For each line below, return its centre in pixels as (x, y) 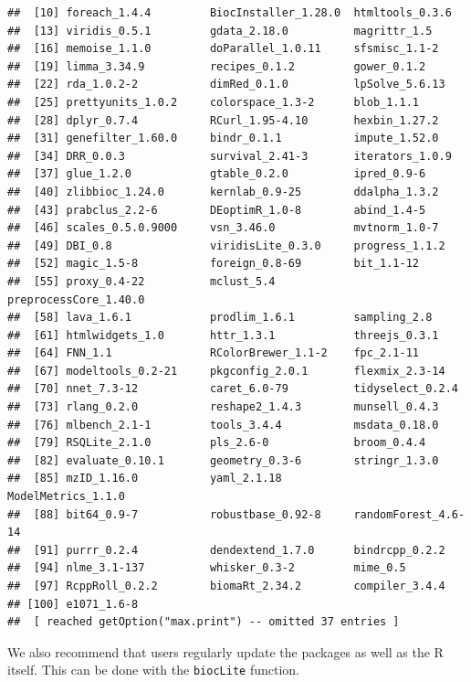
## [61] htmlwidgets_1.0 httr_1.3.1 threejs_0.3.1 (223, 335)
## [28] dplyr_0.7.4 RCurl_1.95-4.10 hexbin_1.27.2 (223, 120)
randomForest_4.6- (409, 514)
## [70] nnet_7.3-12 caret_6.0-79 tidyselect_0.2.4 (233, 389)
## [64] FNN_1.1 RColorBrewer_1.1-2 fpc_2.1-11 (214, 353)
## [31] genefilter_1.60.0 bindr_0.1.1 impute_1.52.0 (223, 139)
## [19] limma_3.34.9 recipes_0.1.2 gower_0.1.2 (217, 66)
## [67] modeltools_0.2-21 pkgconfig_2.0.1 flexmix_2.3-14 (226, 371)
